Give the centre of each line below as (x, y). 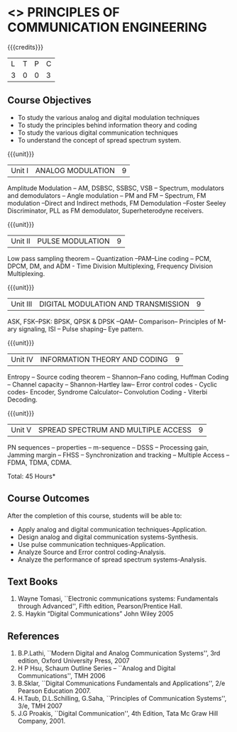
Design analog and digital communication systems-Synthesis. (108, 537)
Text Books (33, 581)
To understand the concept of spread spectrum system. (99, 140)
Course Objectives (50, 100)
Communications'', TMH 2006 (62, 676)
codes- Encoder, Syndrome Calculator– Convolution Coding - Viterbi (108, 392)
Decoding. (22, 399)
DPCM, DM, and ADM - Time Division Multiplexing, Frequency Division (110, 266)
